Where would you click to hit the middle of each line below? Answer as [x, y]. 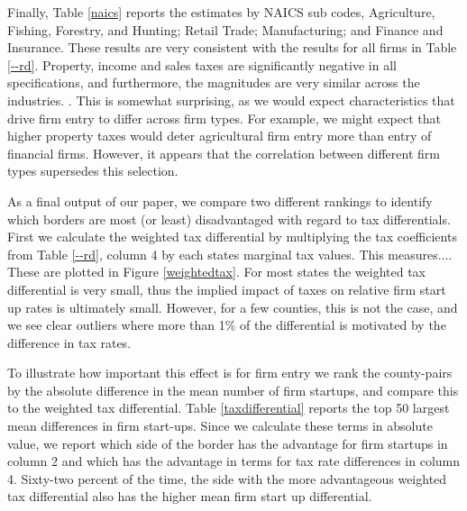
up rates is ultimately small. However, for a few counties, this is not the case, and [233, 307]
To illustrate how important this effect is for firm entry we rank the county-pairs [230, 373]
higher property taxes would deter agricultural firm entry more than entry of [220, 136]
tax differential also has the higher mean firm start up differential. [190, 496]
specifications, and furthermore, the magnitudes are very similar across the [214, 82]
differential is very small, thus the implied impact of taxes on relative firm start [227, 289]
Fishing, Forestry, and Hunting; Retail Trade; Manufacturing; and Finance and [225, 29]
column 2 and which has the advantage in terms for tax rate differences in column [234, 461]
